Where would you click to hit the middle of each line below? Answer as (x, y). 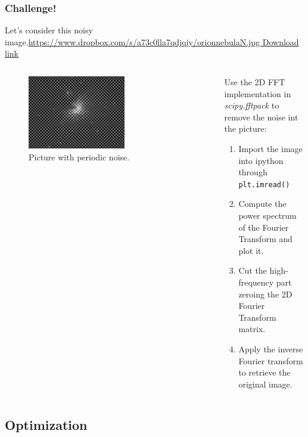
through (253, 172)
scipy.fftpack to (252, 105)
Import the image (270, 148)
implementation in (258, 93)
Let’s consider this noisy (49, 30)
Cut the (253, 270)
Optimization (46, 424)
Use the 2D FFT (255, 82)
